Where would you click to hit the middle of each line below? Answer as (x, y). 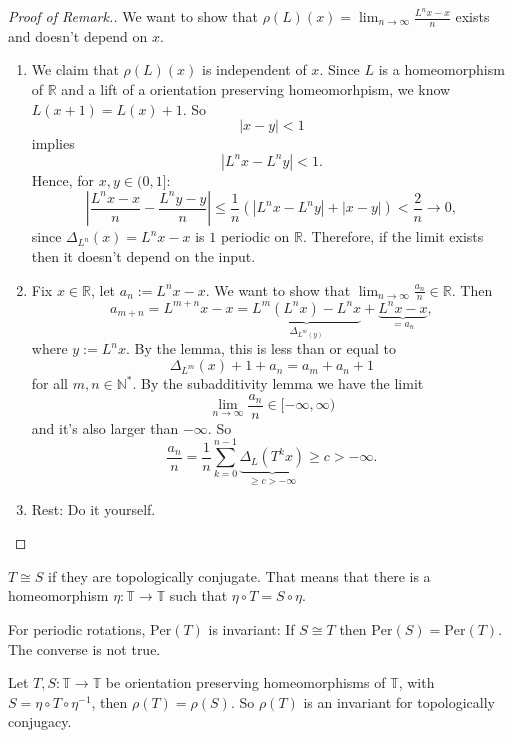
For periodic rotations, (77, 628)
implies (53, 143)
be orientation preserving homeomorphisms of (245, 682)
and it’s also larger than (105, 427)
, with (416, 682)
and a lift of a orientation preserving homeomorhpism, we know (256, 89)
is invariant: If (251, 628)
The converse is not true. (84, 648)
